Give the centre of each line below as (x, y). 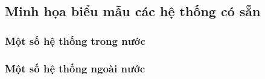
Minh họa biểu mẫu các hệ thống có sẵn (133, 11)
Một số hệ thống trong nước (75, 40)
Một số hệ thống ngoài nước (75, 68)
